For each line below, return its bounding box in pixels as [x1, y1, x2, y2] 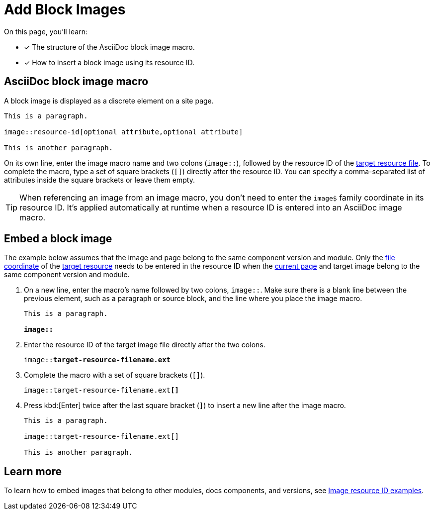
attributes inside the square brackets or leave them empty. [4, 175, 195, 184]
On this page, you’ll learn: [4, 27, 87, 36]
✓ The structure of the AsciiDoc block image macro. [24, 42, 195, 51]
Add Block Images [4, 1, 126, 18]
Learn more [4, 465, 62, 478]
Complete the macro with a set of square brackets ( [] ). [24, 371, 205, 380]
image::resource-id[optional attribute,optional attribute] [4, 127, 243, 136]
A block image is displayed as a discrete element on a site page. [4, 96, 214, 105]
